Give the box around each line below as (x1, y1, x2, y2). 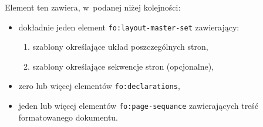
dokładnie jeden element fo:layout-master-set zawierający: (18, 20, 240, 33)
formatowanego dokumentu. (18, 111, 119, 123)
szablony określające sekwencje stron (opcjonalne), (32, 60, 214, 72)
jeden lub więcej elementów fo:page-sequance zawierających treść (18, 99, 259, 112)
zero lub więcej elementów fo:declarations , (18, 80, 180, 92)
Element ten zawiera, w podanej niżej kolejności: (5, 1, 181, 13)
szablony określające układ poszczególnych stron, (32, 40, 208, 53)
